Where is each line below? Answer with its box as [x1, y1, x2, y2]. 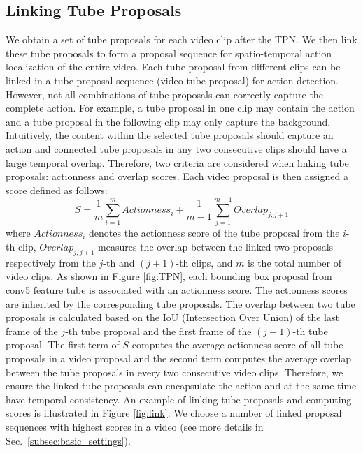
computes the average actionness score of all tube [131, 337, 343, 352]
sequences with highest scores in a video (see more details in [6, 419, 264, 433]
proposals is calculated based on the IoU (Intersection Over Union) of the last [6, 310, 339, 325]
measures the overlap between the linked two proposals [98, 239, 334, 254]
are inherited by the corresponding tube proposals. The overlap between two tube [6, 296, 355, 311]
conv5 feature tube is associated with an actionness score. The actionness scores [6, 283, 348, 297]
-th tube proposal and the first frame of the [65, 323, 252, 338]
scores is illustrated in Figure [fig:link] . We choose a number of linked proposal [6, 406, 342, 420]
